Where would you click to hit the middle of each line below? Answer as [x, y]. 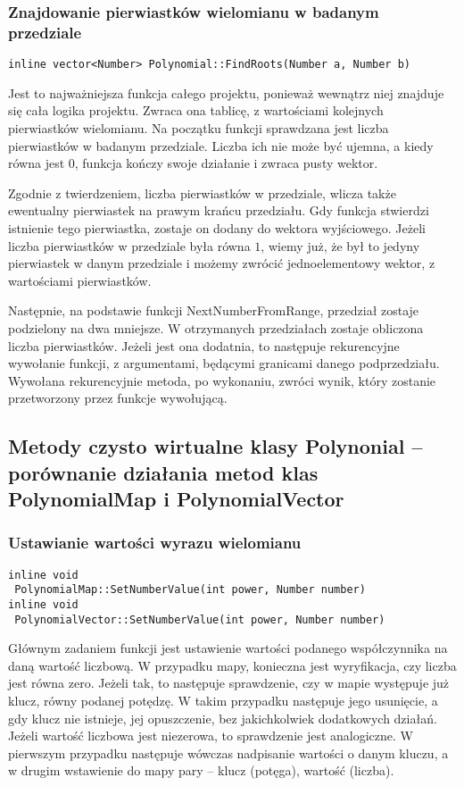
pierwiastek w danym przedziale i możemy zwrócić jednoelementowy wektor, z [222, 263]
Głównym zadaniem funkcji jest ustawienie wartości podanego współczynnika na [228, 648]
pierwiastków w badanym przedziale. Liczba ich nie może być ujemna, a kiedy [221, 145]
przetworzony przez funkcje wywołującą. [118, 398]
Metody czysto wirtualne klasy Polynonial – [215, 446]
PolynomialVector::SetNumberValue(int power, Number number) [200, 619]
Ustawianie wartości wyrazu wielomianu [155, 543]
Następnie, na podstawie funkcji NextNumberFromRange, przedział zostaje [214, 310]
